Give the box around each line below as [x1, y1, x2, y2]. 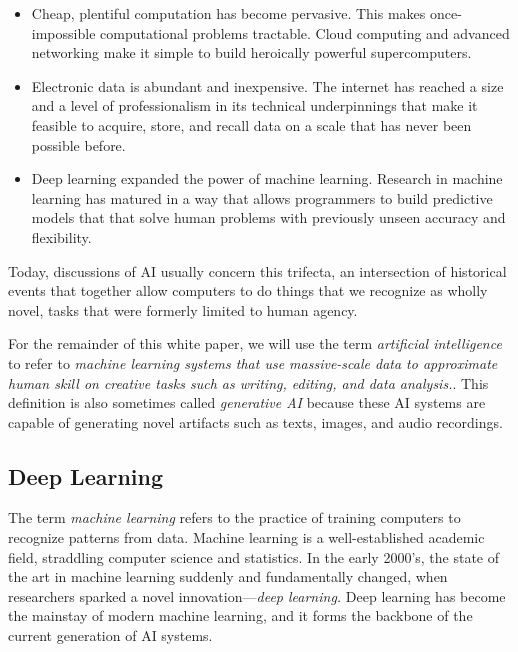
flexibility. [31, 226, 92, 247]
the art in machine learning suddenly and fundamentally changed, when [8, 566, 448, 587]
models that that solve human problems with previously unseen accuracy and [31, 207, 506, 228]
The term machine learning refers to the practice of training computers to [8, 507, 461, 528]
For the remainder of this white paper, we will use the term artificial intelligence [8, 333, 502, 354]
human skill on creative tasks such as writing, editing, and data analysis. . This [8, 372, 489, 393]
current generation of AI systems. [8, 625, 213, 646]
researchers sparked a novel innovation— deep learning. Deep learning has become [8, 585, 506, 606]
